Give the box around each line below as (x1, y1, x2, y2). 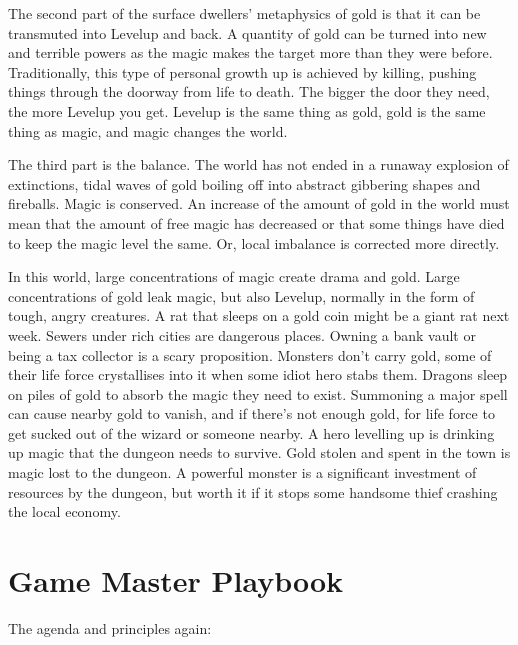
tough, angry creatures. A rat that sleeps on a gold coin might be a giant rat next (8, 305, 510, 326)
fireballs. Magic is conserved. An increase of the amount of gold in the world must (8, 193, 510, 214)
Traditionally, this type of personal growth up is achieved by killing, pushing (8, 61, 477, 82)
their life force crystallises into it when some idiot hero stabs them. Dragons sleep (8, 364, 508, 385)
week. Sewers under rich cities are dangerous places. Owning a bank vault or (8, 324, 476, 345)
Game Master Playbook (8, 560, 344, 601)
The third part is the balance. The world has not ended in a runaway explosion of (8, 154, 509, 175)
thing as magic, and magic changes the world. (8, 120, 288, 141)
